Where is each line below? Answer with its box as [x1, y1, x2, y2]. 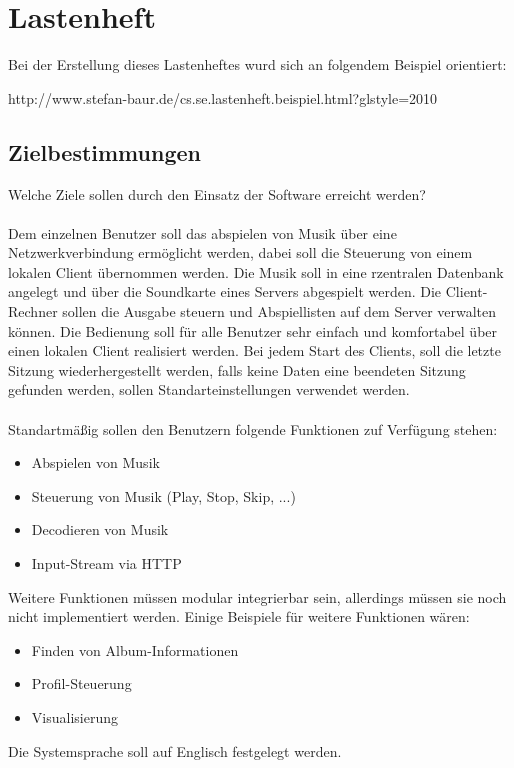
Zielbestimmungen [8, 136, 201, 167]
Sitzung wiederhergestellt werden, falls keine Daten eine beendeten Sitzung [8, 359, 466, 380]
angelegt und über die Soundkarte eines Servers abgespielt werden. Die [8, 281, 442, 302]
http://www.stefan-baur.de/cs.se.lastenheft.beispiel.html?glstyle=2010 [8, 87, 438, 108]
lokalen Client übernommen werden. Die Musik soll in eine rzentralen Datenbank [8, 261, 504, 282]
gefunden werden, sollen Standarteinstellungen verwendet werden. [8, 379, 410, 400]
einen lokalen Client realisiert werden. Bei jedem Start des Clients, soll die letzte [8, 340, 501, 361]
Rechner [8, 301, 58, 322]
